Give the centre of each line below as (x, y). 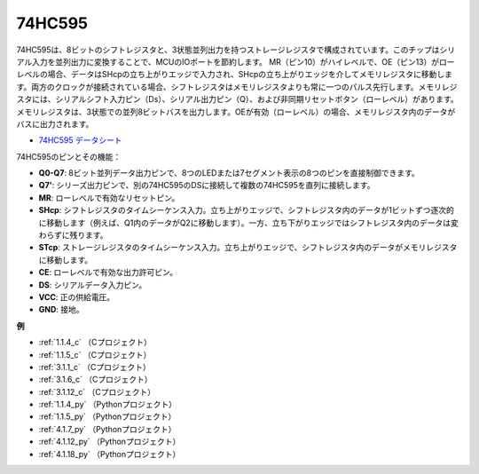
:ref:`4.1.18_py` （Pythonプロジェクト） (110, 454)
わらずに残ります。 (73, 235)
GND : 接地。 (61, 310)
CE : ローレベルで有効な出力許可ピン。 (108, 273)
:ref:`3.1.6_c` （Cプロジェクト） (95, 379)
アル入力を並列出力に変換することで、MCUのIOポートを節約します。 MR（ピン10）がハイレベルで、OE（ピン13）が (228, 61)
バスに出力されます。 (55, 123)
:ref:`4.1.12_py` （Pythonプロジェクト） (110, 442)
